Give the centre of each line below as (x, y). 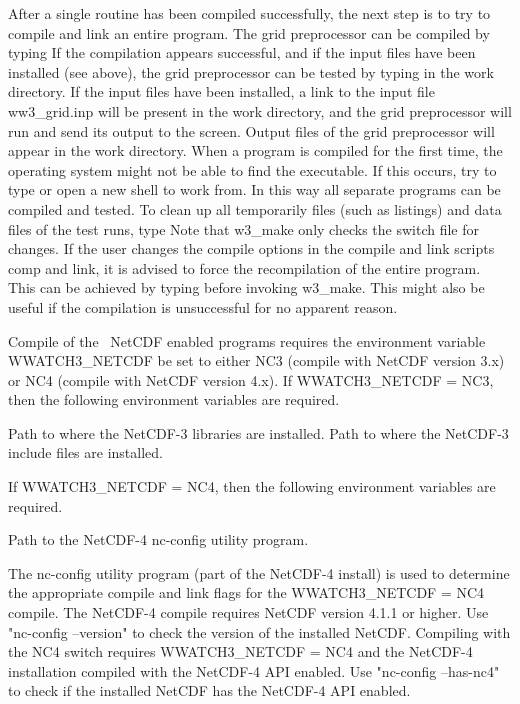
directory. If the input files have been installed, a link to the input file (221, 91)
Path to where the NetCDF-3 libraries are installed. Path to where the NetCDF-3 (258, 432)
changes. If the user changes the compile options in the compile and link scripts (251, 248)
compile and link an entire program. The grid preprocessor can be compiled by (249, 32)
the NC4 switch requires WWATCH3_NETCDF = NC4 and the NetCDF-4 (240, 651)
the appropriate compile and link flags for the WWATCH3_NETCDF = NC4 (246, 592)
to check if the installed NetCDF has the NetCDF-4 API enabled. (209, 690)
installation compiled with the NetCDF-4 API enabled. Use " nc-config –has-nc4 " (254, 670)
